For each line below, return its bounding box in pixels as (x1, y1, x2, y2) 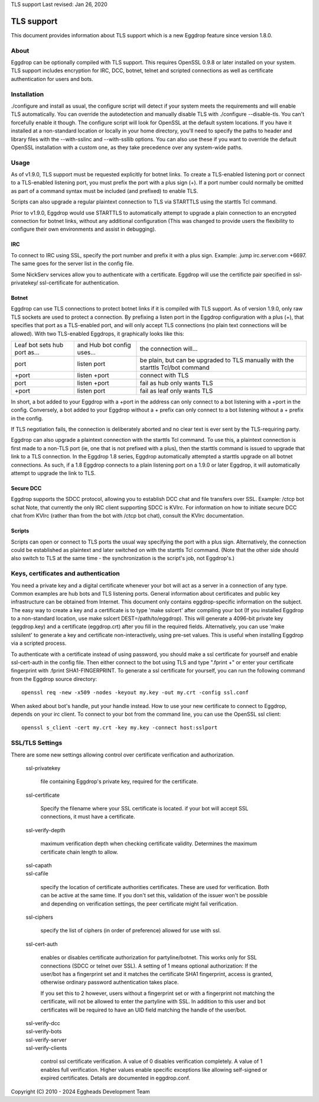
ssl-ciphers (25, 914, 53, 920)
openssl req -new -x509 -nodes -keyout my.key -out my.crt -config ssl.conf (21, 689, 249, 696)
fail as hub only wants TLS (139, 379, 213, 387)
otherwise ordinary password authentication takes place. (40, 979, 179, 986)
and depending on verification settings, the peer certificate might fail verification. (40, 900, 238, 907)
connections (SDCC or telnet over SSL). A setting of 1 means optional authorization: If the (40, 962, 258, 969)
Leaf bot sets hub (14, 341, 64, 349)
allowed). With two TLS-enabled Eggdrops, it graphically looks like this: (11, 330, 184, 337)
